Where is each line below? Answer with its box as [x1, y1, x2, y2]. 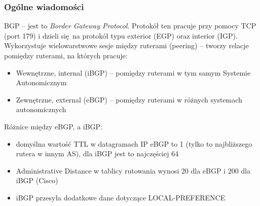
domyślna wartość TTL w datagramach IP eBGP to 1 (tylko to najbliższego [16, 138, 252, 149]
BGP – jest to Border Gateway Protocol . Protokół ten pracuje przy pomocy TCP [4, 20, 256, 31]
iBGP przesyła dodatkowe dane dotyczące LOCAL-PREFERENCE [16, 192, 226, 202]
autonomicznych [16, 104, 66, 115]
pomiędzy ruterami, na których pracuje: [4, 50, 128, 60]
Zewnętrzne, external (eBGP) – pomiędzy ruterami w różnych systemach [16, 94, 242, 105]
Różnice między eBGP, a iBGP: [4, 121, 103, 131]
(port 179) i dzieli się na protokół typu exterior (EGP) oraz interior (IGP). [4, 30, 238, 41]
